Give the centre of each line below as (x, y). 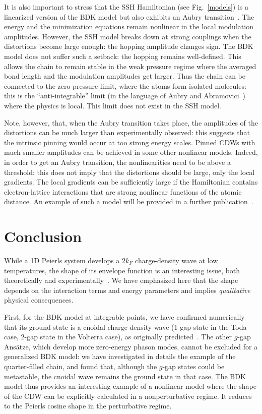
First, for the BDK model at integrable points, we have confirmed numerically (124, 316)
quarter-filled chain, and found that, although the (81, 366)
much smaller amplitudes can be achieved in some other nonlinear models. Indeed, (131, 152)
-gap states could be (193, 366)
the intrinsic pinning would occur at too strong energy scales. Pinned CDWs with (130, 142)
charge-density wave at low (177, 260)
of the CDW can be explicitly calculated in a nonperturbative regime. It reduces (128, 396)
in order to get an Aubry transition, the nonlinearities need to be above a (117, 162)
